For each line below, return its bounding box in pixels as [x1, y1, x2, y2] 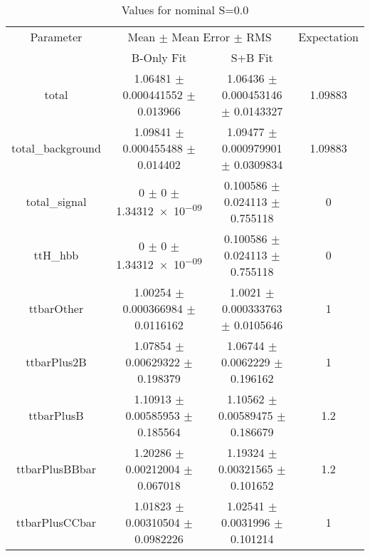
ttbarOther [28, 300, 84, 316]
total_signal [26, 193, 87, 210]
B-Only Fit [131, 49, 187, 66]
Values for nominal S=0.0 [121, 1, 249, 18]
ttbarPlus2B [26, 354, 87, 370]
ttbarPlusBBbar [16, 460, 96, 477]
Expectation [298, 29, 359, 45]
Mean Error [171, 29, 231, 45]
